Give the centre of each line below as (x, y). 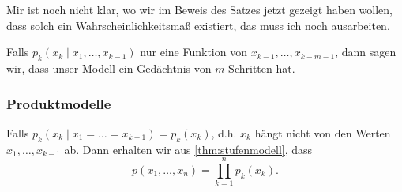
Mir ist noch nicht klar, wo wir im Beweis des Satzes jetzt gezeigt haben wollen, (199, 9)
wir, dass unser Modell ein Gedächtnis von (109, 68)
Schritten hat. (262, 68)
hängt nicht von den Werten (323, 132)
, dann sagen (366, 52)
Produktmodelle (59, 103)
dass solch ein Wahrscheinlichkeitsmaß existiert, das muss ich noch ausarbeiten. (198, 25)
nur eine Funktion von (193, 52)
